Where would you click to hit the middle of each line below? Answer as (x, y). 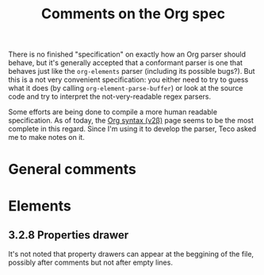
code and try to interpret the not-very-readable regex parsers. (110, 97)
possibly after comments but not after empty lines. (90, 262)
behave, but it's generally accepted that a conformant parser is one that (126, 63)
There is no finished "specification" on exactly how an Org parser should (127, 54)
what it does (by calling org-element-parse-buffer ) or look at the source (126, 88)
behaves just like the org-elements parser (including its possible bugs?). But (132, 72)
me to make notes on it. (46, 137)
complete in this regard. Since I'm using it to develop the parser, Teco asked (132, 129)
